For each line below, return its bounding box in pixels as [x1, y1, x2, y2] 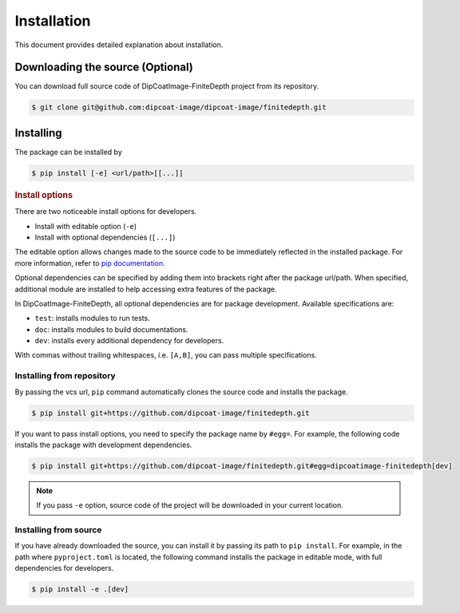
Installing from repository [14, 370, 116, 382]
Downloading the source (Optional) [14, 61, 193, 74]
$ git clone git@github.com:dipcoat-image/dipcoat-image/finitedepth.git [31, 103, 327, 112]
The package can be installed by [14, 147, 123, 156]
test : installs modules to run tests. [34, 314, 151, 323]
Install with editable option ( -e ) [34, 221, 137, 231]
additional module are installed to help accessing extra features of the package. [14, 284, 277, 294]
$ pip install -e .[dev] [31, 585, 129, 594]
